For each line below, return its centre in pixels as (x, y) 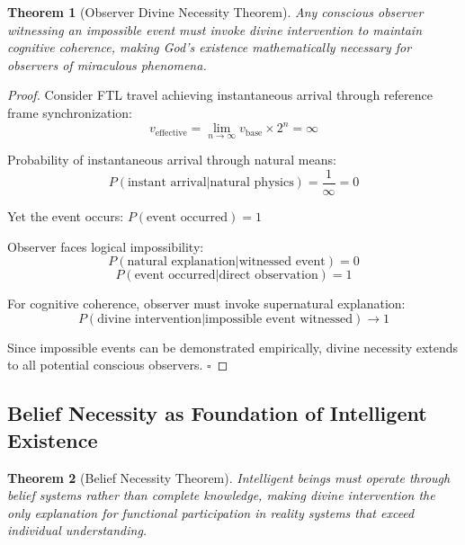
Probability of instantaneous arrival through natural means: (172, 160)
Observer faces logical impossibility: (106, 246)
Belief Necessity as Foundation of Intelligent (217, 413)
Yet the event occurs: (66, 215)
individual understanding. (77, 530)
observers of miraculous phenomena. (107, 64)
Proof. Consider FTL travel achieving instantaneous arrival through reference (220, 95)
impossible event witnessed (279, 319)
